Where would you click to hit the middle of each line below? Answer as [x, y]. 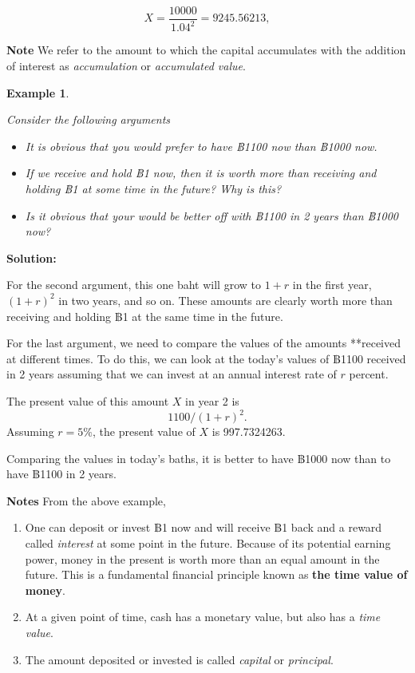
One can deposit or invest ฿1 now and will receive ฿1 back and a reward [204, 527]
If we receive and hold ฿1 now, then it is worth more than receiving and [201, 173]
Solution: [32, 257]
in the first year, [332, 285]
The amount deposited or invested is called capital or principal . [179, 659]
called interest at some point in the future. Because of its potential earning [208, 542]
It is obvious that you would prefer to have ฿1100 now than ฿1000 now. [201, 146]
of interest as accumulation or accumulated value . [126, 65]
